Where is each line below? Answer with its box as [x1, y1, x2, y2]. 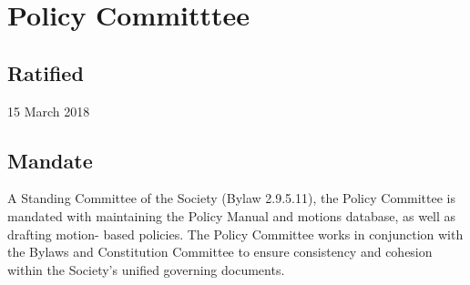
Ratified [7, 58, 84, 87]
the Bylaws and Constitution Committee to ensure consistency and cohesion [7, 242, 433, 261]
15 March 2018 [7, 101, 90, 120]
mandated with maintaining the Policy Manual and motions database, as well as [7, 206, 456, 225]
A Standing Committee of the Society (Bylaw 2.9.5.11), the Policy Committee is [7, 188, 455, 208]
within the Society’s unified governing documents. [7, 260, 285, 279]
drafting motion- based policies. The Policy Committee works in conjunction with [7, 224, 464, 243]
